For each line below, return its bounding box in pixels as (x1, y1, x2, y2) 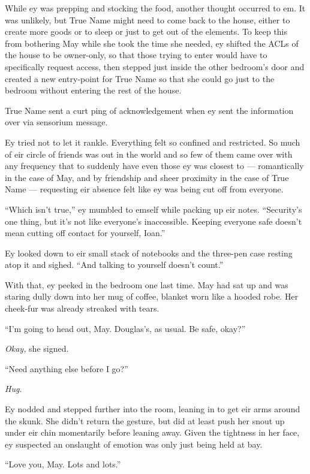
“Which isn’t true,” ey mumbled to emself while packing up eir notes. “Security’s (5, 203, 302, 215)
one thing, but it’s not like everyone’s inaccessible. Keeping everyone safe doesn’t (5, 215, 302, 227)
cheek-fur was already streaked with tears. (5, 302, 159, 315)
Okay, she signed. (5, 342, 69, 355)
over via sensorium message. (5, 116, 108, 128)
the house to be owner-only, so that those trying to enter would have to (5, 49, 267, 61)
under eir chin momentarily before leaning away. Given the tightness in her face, (5, 426, 300, 439)
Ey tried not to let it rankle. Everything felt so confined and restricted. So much (5, 135, 300, 148)
